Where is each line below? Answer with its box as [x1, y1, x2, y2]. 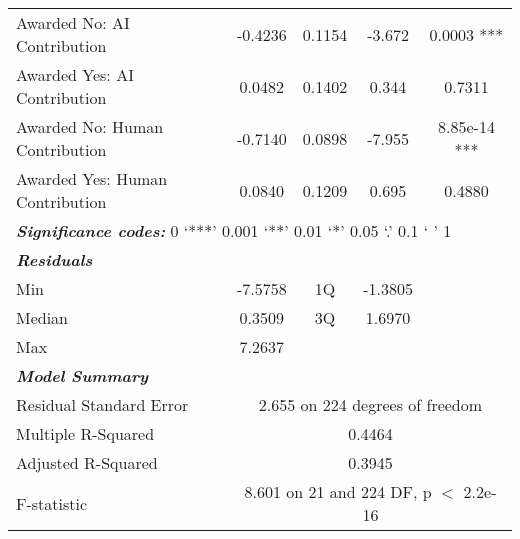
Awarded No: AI [16, 11, 130, 34]
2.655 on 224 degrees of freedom [258, 393, 483, 416]
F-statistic [16, 491, 88, 515]
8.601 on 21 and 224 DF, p [244, 480, 432, 503]
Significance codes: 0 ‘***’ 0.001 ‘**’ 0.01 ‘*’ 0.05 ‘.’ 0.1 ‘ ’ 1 [16, 219, 452, 242]
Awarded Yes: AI [16, 63, 134, 86]
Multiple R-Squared [16, 422, 155, 445]
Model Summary [16, 364, 149, 387]
